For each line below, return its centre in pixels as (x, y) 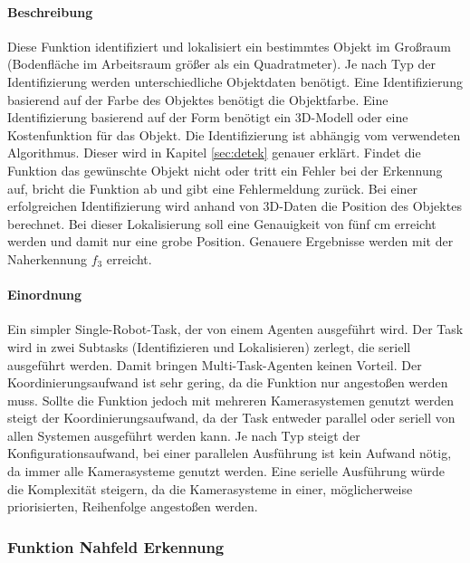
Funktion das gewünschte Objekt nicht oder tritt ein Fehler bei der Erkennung (225, 170)
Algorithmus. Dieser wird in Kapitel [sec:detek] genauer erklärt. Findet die (214, 153)
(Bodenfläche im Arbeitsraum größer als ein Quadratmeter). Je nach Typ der (221, 64)
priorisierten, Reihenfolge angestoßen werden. (133, 506)
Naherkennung (47, 258)
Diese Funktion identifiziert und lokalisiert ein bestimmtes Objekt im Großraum (229, 46)
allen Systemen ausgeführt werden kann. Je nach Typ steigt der (184, 435)
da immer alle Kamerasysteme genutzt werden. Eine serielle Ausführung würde (226, 471)
